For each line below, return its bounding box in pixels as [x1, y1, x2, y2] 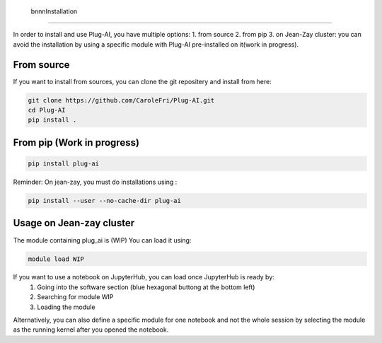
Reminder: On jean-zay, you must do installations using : [13, 178, 178, 187]
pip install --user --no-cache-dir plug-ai [28, 197, 182, 205]
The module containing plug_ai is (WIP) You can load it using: [13, 236, 192, 244]
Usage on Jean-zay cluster [13, 217, 134, 229]
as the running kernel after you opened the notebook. [13, 325, 169, 334]
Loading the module [37, 303, 95, 311]
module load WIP [28, 255, 85, 263]
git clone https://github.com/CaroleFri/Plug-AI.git [28, 96, 215, 104]
